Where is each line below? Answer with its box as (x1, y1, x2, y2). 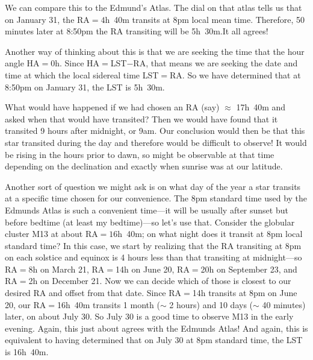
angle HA (5, 57, 40, 69)
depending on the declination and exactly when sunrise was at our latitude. (5, 160, 283, 172)
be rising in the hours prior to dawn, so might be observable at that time (5, 148, 274, 160)
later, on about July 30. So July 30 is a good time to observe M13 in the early (5, 310, 294, 323)
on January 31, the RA (5, 13, 90, 25)
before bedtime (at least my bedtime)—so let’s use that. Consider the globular (5, 215, 295, 228)
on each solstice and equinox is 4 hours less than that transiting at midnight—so (5, 251, 302, 264)
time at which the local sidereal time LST (5, 68, 159, 81)
